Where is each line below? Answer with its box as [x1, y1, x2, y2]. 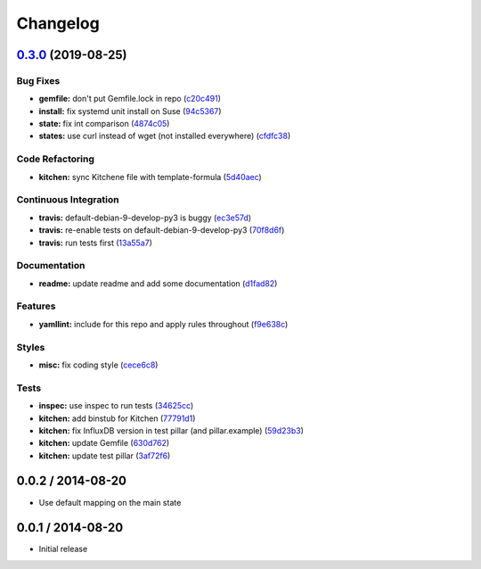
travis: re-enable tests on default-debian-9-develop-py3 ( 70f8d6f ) [38, 225, 285, 235]
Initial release [38, 544, 88, 555]
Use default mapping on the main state [38, 497, 182, 507]
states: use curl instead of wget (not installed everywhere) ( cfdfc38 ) [38, 130, 291, 142]
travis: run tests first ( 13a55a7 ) [38, 237, 153, 248]
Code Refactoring [16, 153, 95, 165]
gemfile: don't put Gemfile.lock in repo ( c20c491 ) [38, 94, 222, 104]
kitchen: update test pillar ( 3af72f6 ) [38, 450, 171, 461]
